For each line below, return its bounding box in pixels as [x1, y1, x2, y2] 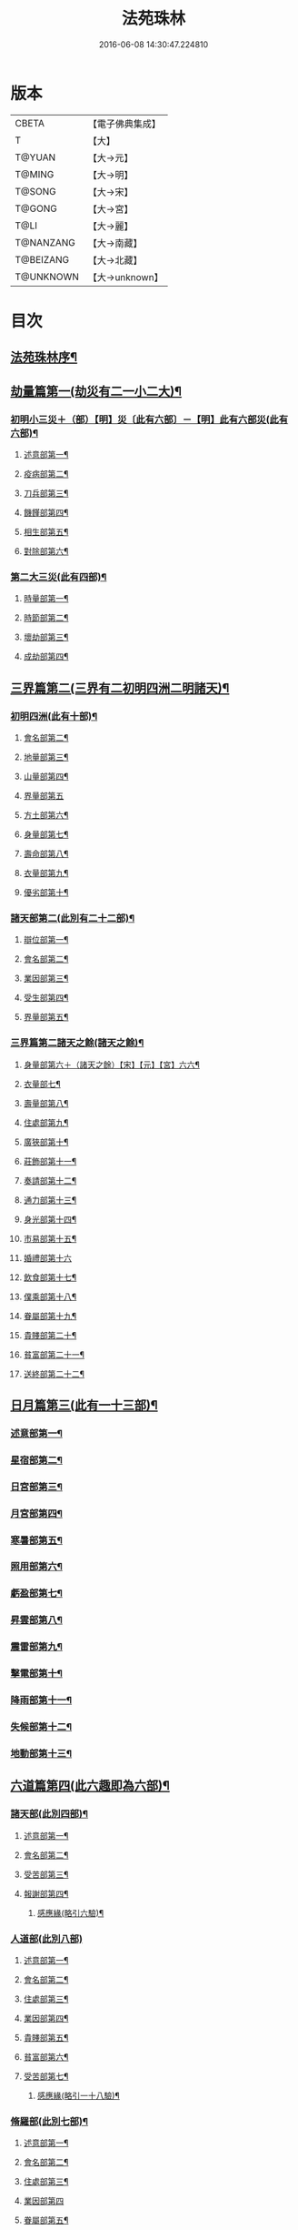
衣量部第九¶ [23, 867, 69, 878]
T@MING [15, 167, 55, 180]
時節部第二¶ [23, 612, 69, 623]
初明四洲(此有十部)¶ [10, 710, 98, 722]
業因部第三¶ [23, 973, 69, 984]
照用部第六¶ [10, 1560, 63, 1573]
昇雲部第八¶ [10, 1614, 63, 1627]
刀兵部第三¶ [23, 488, 69, 499]
